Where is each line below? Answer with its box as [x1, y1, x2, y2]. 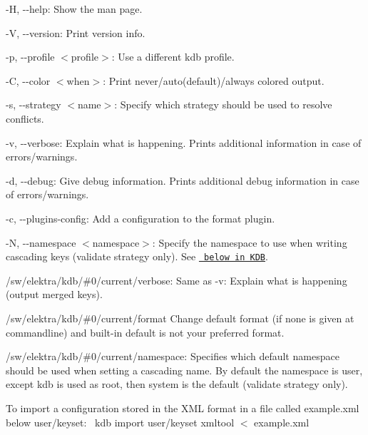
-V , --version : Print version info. [6, 25, 145, 40]
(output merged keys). [6, 287, 103, 302]
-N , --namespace [6, 235, 76, 250]
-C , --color [6, 73, 51, 88]
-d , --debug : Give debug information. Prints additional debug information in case [6, 173, 359, 188]
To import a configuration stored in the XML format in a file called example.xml [6, 400, 359, 415]
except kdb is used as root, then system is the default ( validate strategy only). [6, 377, 348, 391]
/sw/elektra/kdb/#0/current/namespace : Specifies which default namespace [6, 349, 339, 364]
